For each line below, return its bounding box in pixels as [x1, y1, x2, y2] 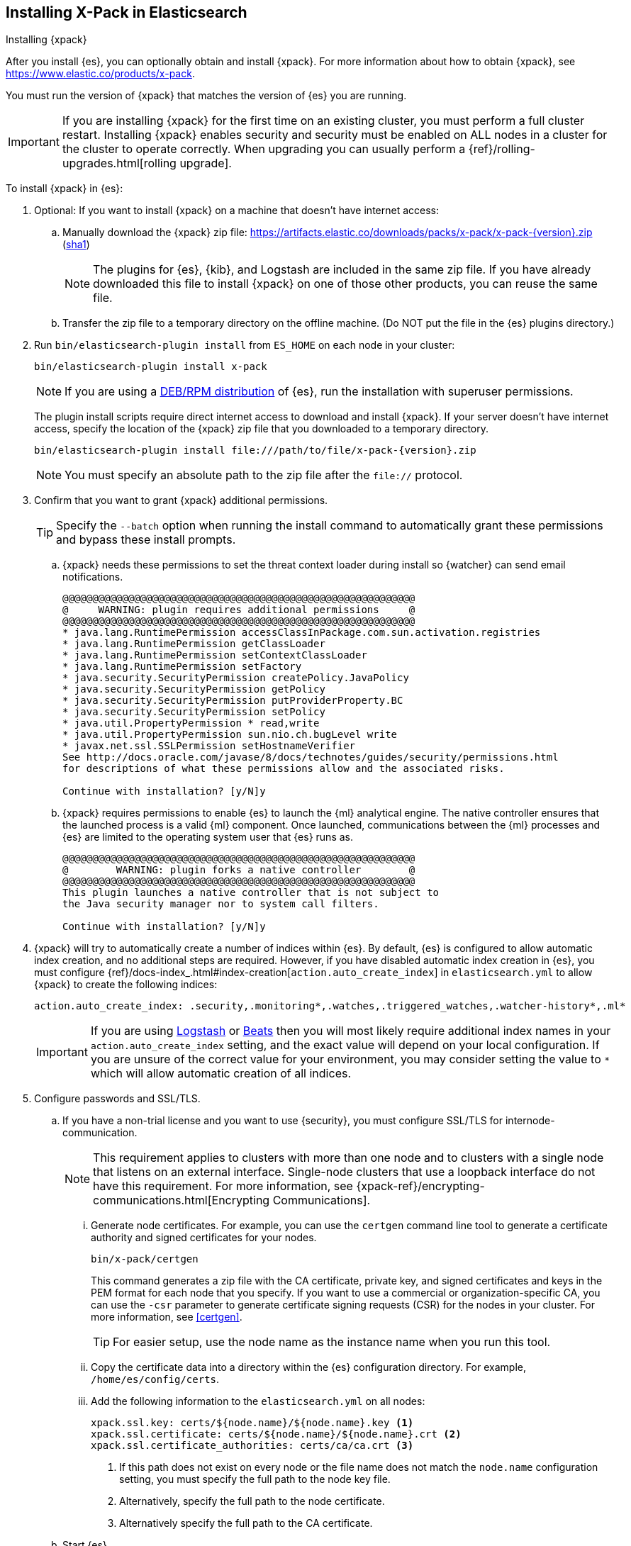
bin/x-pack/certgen [91, 1253, 199, 1265]
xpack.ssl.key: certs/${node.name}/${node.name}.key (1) [91, 1417, 414, 1429]
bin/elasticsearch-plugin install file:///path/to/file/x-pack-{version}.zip [34, 444, 476, 456]
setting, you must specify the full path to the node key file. [119, 1473, 391, 1486]
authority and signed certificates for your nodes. [91, 1231, 317, 1244]
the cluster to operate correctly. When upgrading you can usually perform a [62, 142, 466, 157]
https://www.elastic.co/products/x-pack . [6, 67, 195, 80]
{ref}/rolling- [468, 142, 535, 157]
